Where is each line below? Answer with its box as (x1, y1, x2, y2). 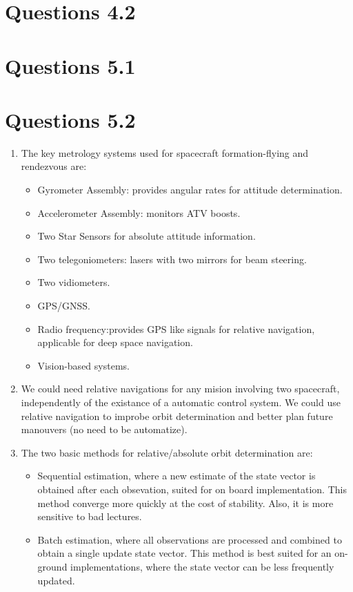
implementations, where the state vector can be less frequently (70, 559, 334, 573)
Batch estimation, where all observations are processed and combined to (37, 532, 342, 546)
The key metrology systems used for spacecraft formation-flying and (21, 145, 309, 160)
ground (37, 559, 68, 573)
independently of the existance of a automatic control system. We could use (21, 395, 341, 409)
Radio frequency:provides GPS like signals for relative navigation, (37, 321, 315, 336)
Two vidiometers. (37, 275, 110, 289)
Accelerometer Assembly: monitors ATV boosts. (37, 205, 241, 220)
